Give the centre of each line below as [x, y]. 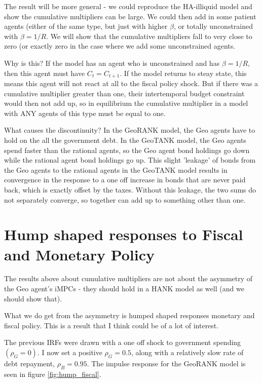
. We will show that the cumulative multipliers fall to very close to [149, 36]
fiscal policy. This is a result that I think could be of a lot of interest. [111, 325]
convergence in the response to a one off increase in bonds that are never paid [125, 180]
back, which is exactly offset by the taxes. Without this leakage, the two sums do [130, 189]
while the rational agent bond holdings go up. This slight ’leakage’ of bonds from [130, 160]
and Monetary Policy [80, 254]
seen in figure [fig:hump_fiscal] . [53, 374]
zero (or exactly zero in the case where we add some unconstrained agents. [120, 46]
